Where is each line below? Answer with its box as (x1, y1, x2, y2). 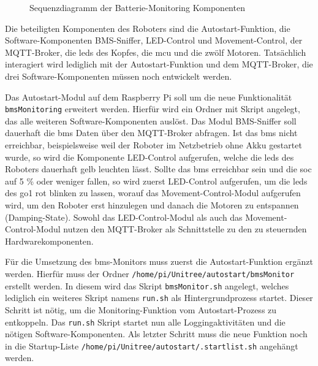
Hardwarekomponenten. (5, 234, 94, 247)
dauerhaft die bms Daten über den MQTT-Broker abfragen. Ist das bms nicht (5, 126, 298, 139)
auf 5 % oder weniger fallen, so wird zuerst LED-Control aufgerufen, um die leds (5, 174, 308, 187)
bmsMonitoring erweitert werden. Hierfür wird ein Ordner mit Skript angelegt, (5, 102, 300, 115)
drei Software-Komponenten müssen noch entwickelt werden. (5, 69, 232, 82)
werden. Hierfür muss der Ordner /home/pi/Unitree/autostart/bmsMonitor (5, 267, 295, 280)
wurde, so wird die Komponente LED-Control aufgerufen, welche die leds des (5, 150, 294, 163)
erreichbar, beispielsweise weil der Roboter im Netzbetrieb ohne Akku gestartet (5, 139, 302, 151)
